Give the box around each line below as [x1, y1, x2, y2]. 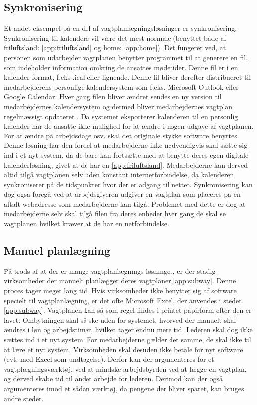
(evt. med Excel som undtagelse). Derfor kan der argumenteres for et [4, 354, 214, 364]
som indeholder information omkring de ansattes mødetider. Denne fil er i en [4, 62, 238, 72]
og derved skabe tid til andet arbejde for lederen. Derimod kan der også [4, 373, 223, 384]
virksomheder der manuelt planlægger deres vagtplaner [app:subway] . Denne [4, 275, 236, 286]
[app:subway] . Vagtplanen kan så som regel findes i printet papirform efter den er [4, 305, 252, 315]
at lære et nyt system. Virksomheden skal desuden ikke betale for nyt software [4, 344, 243, 354]
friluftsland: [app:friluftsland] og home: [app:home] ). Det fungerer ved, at [4, 42, 226, 53]
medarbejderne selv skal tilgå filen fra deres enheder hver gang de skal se [4, 208, 226, 219]
